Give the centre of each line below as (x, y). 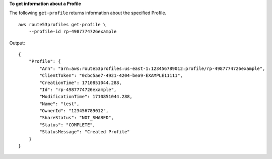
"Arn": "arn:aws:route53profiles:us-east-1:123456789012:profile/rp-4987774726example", (152, 68)
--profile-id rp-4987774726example (73, 32)
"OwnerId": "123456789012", (74, 111)
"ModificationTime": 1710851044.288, (86, 97)
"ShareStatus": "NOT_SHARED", (77, 118)
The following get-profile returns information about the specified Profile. (88, 13)
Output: (17, 43)
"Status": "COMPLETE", (67, 125)
